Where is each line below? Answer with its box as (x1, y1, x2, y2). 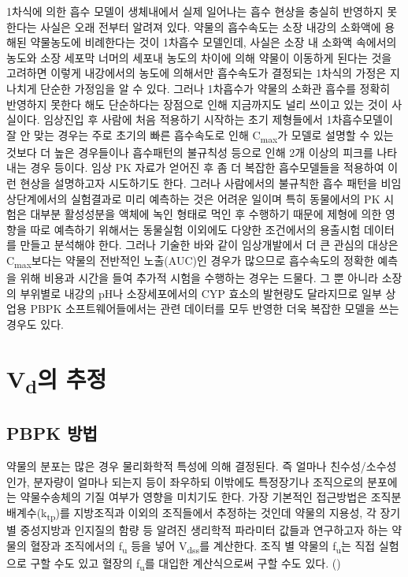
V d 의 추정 (6, 362, 107, 399)
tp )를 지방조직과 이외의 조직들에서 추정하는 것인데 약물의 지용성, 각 (46, 504, 376, 523)
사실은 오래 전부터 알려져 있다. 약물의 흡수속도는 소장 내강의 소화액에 (40, 18, 381, 35)
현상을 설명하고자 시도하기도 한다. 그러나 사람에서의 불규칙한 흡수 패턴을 (20, 175, 377, 192)
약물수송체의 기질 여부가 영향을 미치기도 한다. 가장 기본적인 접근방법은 (20, 489, 368, 505)
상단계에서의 (6, 190, 68, 207)
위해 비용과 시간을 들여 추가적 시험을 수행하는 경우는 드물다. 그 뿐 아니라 (20, 270, 378, 286)
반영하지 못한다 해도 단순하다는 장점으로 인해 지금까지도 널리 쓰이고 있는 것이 (6, 95, 388, 112)
